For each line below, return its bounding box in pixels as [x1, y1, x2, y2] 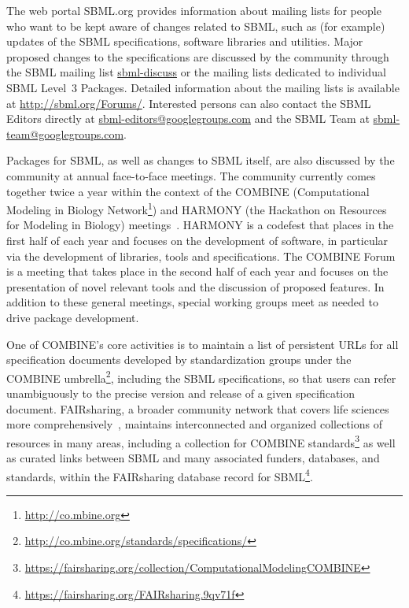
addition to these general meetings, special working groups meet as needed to [6, 294, 378, 310]
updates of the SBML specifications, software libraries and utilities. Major [6, 33, 363, 50]
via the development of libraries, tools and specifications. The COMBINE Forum [6, 247, 396, 264]
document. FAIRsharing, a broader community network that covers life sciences [6, 400, 389, 417]
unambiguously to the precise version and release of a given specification [6, 384, 356, 401]
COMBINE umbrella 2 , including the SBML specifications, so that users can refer [6, 367, 396, 386]
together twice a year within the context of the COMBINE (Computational [6, 183, 370, 199]
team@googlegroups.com [6, 125, 124, 142]
